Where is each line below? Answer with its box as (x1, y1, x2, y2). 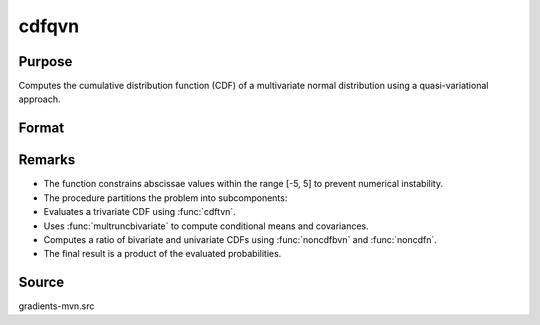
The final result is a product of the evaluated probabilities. (43, 248, 282, 260)
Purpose (18, 53, 73, 70)
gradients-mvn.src (18, 300, 95, 312)
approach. (18, 93, 61, 105)
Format (18, 120, 65, 137)
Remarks (18, 151, 76, 169)
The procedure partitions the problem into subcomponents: (43, 191, 288, 204)
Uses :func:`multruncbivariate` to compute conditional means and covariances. (43, 220, 369, 232)
